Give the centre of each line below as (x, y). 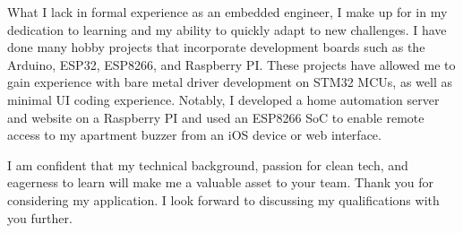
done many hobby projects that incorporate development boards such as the (216, 47)
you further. (40, 217)
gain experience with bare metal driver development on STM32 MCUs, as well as (230, 82)
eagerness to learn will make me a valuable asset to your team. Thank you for (221, 182)
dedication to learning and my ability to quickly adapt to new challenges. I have (227, 29)
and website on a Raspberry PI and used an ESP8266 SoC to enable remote (216, 117)
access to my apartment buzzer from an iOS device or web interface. (194, 135)
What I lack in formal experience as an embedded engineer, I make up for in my (227, 12)
